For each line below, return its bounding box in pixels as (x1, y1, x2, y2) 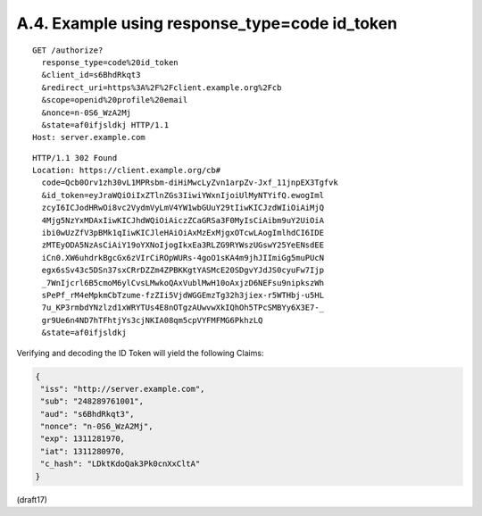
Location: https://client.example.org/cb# (32, 165, 221, 176)
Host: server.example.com (32, 132, 146, 143)
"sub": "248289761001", (40, 396, 145, 406)
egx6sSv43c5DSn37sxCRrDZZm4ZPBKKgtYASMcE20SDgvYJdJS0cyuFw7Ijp (41, 265, 325, 276)
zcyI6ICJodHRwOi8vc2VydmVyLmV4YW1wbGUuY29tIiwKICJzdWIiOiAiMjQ (41, 203, 325, 213)
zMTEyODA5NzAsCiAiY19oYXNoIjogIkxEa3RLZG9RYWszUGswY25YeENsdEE (41, 240, 325, 250)
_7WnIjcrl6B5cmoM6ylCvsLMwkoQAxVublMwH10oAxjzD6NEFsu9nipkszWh (41, 278, 325, 287)
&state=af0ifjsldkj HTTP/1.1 (41, 120, 170, 129)
